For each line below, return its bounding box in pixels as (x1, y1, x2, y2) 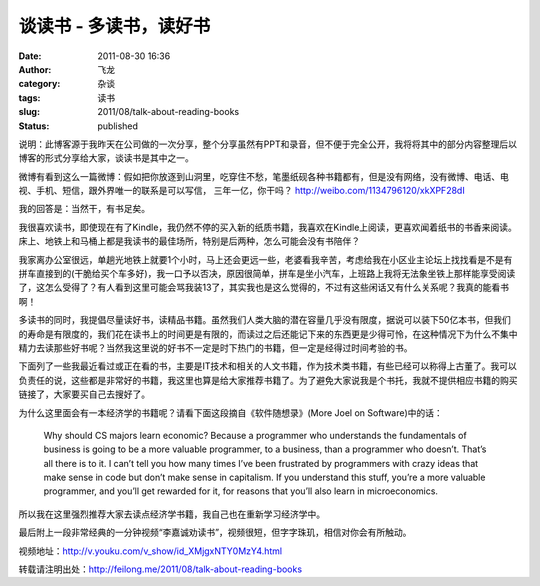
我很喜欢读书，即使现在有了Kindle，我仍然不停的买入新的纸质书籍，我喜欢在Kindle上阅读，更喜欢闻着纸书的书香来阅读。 (18, 221, 517, 233)
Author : (18, 63, 52, 75)
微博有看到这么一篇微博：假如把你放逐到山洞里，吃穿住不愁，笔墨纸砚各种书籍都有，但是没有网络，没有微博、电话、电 (18, 170, 509, 182)
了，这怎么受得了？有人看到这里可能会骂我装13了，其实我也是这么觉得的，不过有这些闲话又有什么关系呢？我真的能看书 (18, 281, 510, 294)
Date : (18, 50, 42, 62)
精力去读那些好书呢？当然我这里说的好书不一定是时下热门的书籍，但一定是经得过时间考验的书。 (18, 341, 413, 354)
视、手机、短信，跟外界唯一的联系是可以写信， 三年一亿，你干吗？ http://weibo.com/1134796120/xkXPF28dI (18, 185, 465, 197)
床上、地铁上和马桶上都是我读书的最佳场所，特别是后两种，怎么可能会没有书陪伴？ (18, 235, 360, 247)
